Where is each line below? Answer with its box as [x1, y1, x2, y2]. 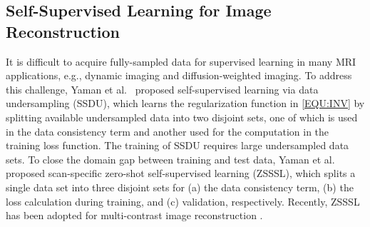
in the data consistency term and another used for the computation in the [6, 123, 329, 138]
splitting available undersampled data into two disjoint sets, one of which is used [6, 109, 358, 124]
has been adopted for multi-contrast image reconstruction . [6, 208, 263, 223]
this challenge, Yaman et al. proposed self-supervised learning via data [6, 81, 319, 96]
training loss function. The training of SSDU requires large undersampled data [6, 138, 349, 153]
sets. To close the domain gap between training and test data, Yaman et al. [6, 151, 335, 166]
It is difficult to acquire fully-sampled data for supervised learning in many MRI [6, 54, 356, 69]
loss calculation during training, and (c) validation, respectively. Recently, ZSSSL [6, 193, 360, 208]
